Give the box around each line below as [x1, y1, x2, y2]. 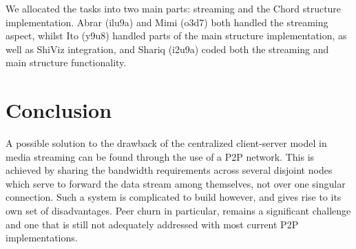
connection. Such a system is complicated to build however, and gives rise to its [6, 190, 342, 204]
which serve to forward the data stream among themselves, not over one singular [6, 176, 346, 190]
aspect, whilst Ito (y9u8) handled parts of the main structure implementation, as [6, 28, 347, 43]
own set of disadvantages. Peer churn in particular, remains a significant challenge [6, 203, 351, 218]
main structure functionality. [6, 55, 127, 70]
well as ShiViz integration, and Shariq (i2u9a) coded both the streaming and [6, 41, 329, 56]
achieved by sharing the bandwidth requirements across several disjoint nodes [6, 163, 333, 177]
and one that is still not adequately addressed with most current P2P [6, 217, 299, 231]
